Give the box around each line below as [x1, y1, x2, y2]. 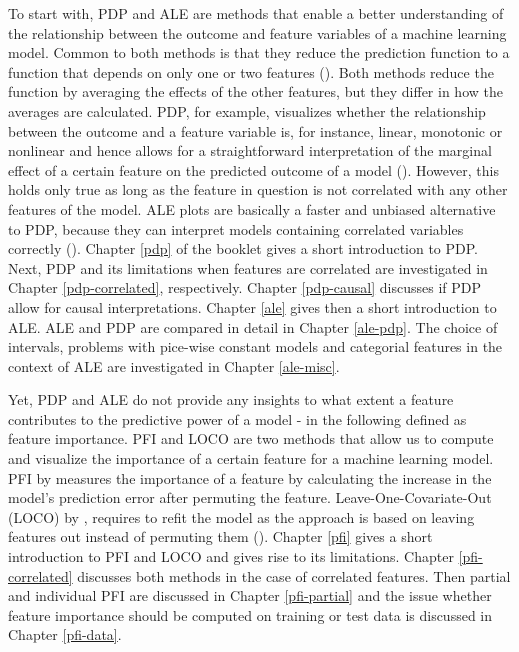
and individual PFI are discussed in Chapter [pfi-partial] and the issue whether [8, 585, 492, 606]
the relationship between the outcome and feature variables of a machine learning [8, 22, 507, 43]
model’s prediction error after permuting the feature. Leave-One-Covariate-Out [8, 487, 492, 508]
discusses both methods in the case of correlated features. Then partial [77, 565, 511, 586]
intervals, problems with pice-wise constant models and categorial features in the [8, 336, 503, 357]
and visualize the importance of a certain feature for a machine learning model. [8, 448, 494, 469]
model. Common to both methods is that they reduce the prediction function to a [8, 42, 510, 63]
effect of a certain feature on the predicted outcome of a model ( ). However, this [8, 159, 499, 180]
